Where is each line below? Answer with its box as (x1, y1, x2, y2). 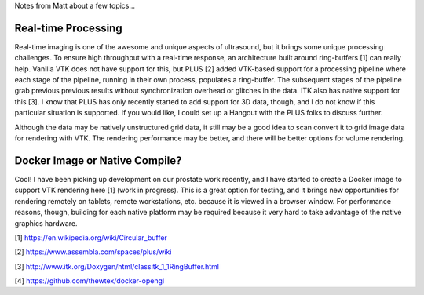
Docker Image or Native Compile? (14, 154, 182, 167)
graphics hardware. (14, 218, 78, 228)
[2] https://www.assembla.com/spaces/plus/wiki (14, 247, 172, 257)
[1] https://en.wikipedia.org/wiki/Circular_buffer (14, 232, 168, 242)
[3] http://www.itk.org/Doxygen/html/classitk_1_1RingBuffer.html (14, 261, 220, 271)
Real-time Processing (14, 21, 122, 35)
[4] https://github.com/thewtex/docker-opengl (14, 276, 165, 286)
